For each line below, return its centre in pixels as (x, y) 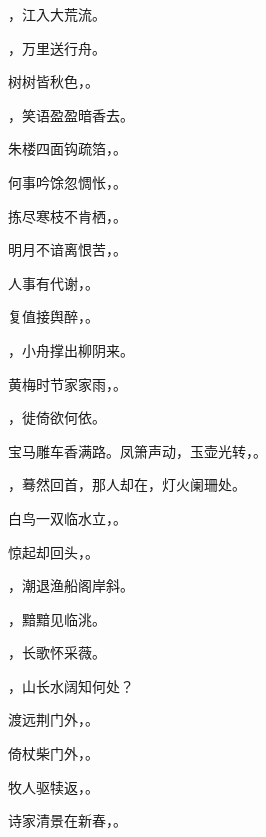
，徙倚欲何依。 (57, 417)
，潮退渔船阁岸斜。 (71, 585)
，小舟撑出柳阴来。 (71, 349)
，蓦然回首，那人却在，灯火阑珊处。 (127, 484)
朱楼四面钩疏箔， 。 (67, 148)
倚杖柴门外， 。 (53, 753)
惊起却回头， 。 (53, 551)
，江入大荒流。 (57, 14)
